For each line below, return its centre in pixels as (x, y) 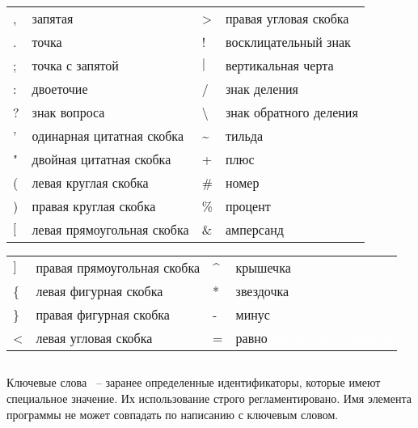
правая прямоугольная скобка (118, 267)
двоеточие (60, 89)
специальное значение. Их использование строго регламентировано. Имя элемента (209, 398)
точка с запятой (75, 65)
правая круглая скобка (94, 206)
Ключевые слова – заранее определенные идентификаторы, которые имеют (194, 382)
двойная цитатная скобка (101, 159)
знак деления (262, 89)
